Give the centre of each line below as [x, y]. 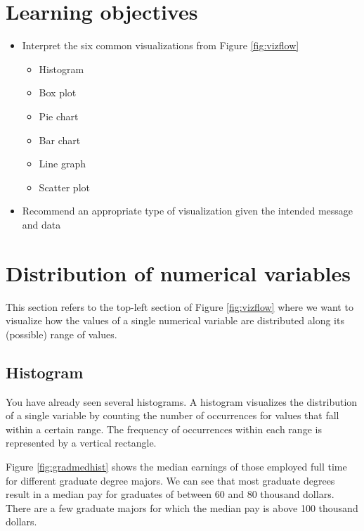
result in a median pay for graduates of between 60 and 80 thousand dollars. [170, 494]
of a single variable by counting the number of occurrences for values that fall [173, 415]
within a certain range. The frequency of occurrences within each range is [164, 429]
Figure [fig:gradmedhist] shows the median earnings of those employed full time [176, 466]
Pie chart [59, 116]
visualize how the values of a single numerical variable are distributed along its [175, 320]
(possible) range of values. [61, 334]
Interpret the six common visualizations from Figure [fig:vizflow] [161, 45]
